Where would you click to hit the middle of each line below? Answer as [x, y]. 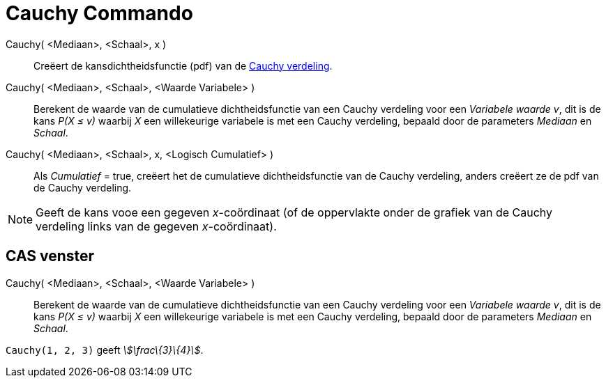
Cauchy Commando [99, 13]
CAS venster [50, 256]
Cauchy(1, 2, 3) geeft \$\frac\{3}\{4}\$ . [105, 350]
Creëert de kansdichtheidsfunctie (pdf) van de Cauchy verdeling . [183, 65]
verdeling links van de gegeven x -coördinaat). [156, 226]
